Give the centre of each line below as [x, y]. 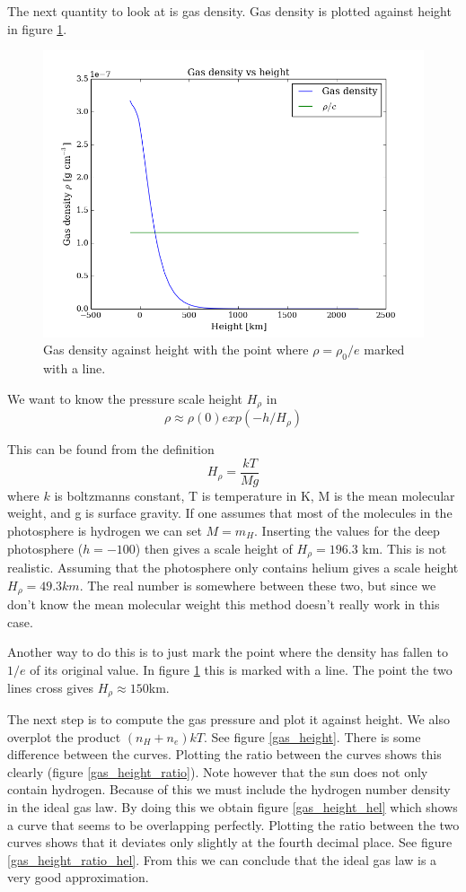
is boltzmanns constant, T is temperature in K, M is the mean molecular [255, 495]
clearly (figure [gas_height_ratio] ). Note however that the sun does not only [218, 771]
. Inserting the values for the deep [347, 531]
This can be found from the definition [111, 449]
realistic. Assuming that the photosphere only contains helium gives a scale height [233, 568]
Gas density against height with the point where [176, 350]
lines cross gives [50, 687]
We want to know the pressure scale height [125, 398]
